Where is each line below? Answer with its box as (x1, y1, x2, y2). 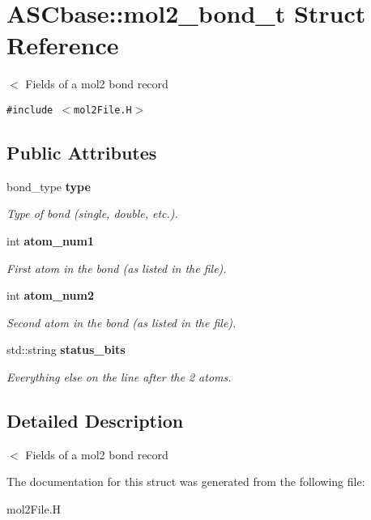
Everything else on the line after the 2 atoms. (6, 368, 232, 385)
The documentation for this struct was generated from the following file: (6, 473, 365, 490)
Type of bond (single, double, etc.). (6, 205, 178, 222)
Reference (6, 28, 119, 62)
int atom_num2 (6, 287, 95, 304)
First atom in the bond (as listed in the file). (6, 259, 227, 276)
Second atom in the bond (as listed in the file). (6, 313, 237, 330)
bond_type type (6, 177, 91, 194)
